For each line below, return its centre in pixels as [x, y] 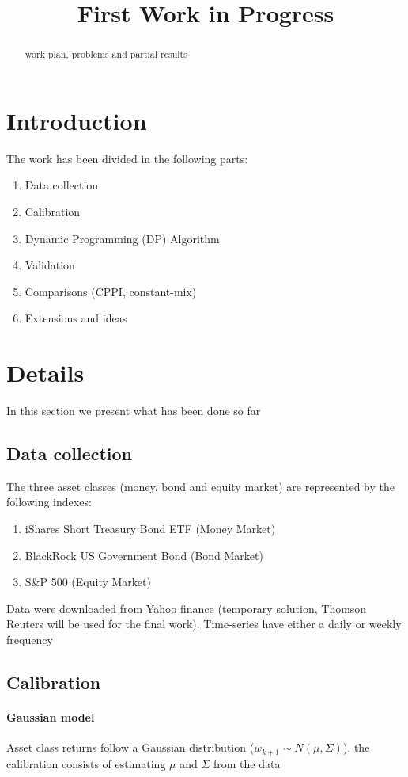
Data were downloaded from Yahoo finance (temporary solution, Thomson [187, 608]
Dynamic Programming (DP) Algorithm [122, 238]
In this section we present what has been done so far [134, 411]
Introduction [77, 120]
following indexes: [49, 502]
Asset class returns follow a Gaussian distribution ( [130, 747]
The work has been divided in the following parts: [127, 158]
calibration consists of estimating [86, 763]
